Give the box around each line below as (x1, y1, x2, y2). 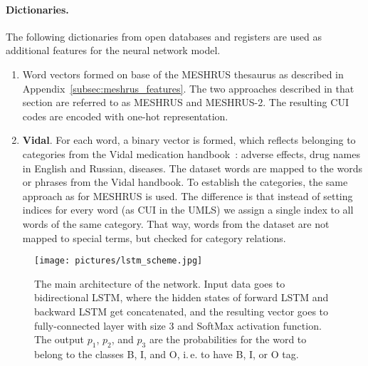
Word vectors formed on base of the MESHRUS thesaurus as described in (22, 66, 344, 81)
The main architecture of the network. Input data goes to (34, 276, 285, 291)
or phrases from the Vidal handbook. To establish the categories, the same (22, 174, 348, 189)
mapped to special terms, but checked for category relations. (22, 230, 286, 245)
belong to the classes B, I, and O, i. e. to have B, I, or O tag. (34, 346, 299, 361)
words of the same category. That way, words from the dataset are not (22, 216, 330, 231)
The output (34, 332, 85, 347)
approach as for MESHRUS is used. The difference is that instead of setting (22, 188, 353, 203)
